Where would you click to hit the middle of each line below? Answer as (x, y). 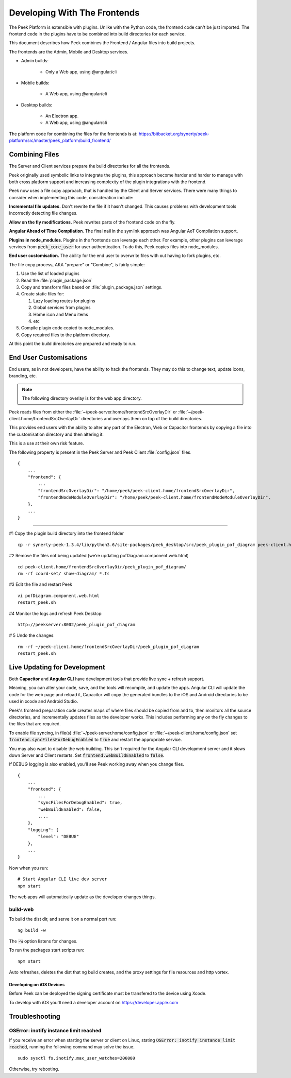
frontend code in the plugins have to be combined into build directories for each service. (97, 34)
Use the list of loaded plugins (50, 274)
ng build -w (32, 930)
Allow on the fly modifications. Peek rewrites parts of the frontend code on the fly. (92, 222)
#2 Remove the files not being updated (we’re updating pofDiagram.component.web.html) (99, 556)
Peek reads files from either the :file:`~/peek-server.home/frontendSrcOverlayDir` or (93, 412)
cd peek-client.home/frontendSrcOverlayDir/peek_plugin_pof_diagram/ (102, 567)
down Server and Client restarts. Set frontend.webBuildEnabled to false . (87, 755)
